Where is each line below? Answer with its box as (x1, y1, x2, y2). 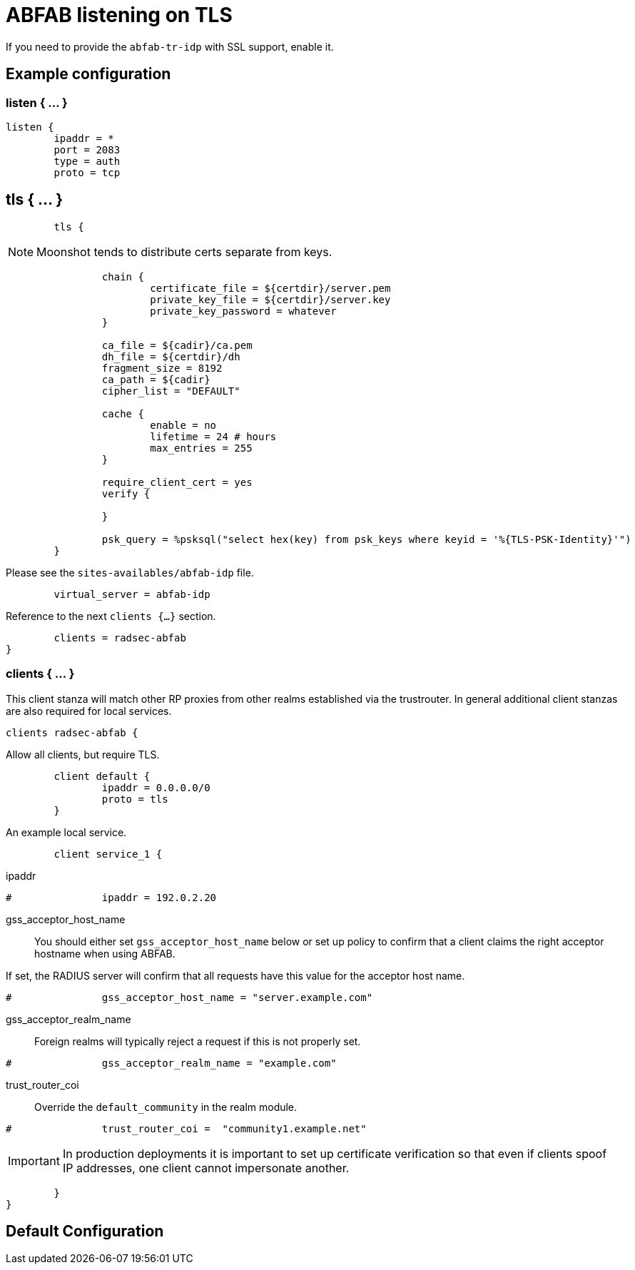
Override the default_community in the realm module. (34, 1100, 298, 1113)
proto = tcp (54, 166, 121, 178)
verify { (101, 487, 151, 499)
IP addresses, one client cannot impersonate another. (62, 1160, 350, 1175)
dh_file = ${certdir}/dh (101, 350, 240, 362)
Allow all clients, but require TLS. (6, 748, 160, 761)
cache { (101, 407, 144, 420)
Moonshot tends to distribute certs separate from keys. (36, 244, 332, 259)
